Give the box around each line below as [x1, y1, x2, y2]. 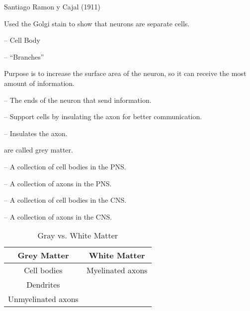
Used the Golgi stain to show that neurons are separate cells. [4, 18, 190, 28]
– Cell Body [4, 35, 40, 45]
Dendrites [26, 279, 60, 291]
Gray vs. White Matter [37, 230, 118, 241]
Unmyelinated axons [8, 293, 79, 305]
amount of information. [4, 78, 75, 88]
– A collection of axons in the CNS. [4, 211, 112, 222]
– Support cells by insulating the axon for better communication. [4, 111, 202, 122]
